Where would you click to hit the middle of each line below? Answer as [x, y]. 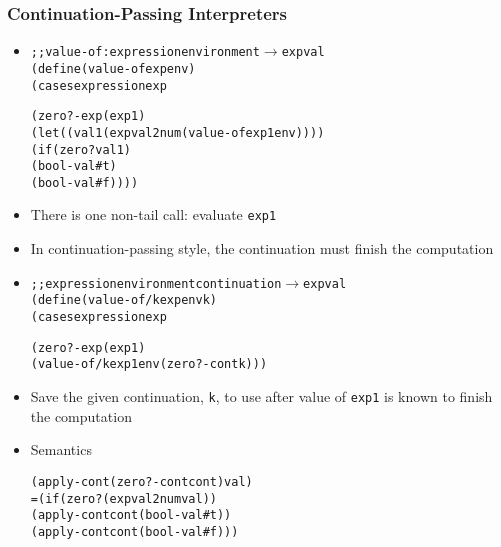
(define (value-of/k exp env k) [123, 300]
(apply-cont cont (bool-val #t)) [131, 515]
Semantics [61, 449]
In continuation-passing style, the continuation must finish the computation [262, 248]
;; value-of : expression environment [145, 52]
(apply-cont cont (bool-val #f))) [134, 531]
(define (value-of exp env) [113, 68]
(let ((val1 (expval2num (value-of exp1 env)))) [177, 132]
